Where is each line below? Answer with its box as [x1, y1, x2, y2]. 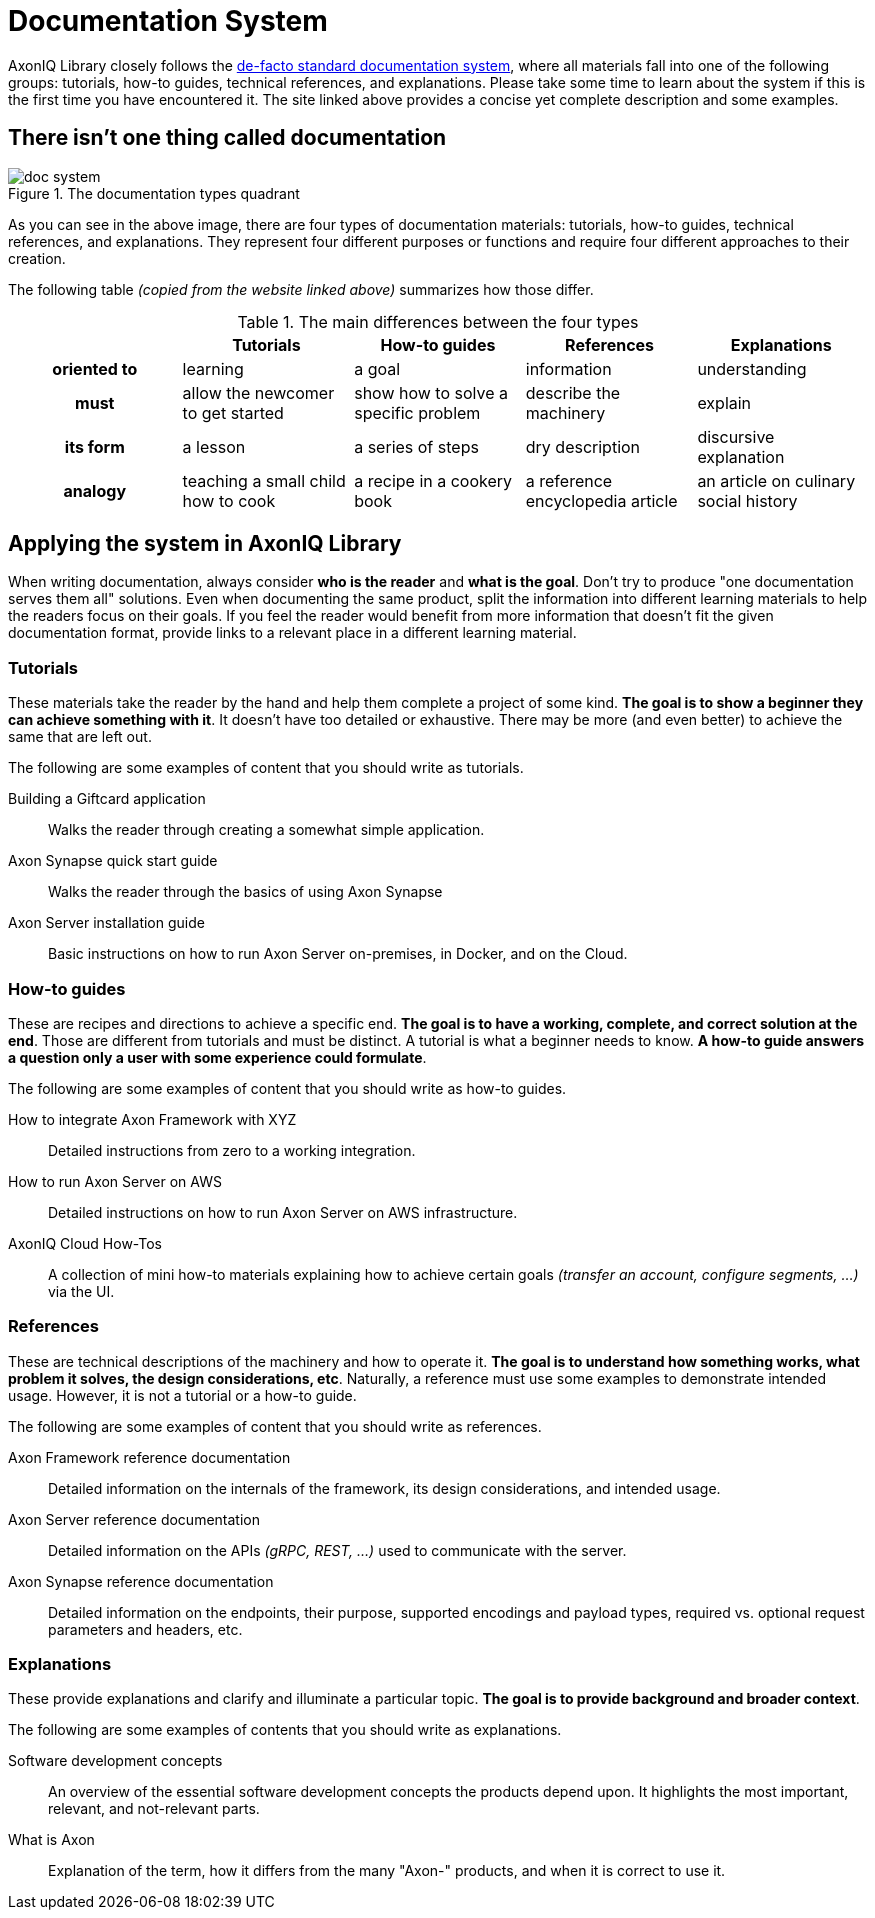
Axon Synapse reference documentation [8, 1572, 274, 1590]
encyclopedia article [525, 490, 678, 511]
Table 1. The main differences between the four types [237, 311, 639, 332]
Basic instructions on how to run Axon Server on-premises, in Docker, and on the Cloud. [48, 945, 628, 963]
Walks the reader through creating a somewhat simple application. [48, 821, 485, 839]
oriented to [52, 358, 138, 379]
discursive [697, 426, 775, 447]
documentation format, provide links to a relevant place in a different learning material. [8, 624, 577, 642]
